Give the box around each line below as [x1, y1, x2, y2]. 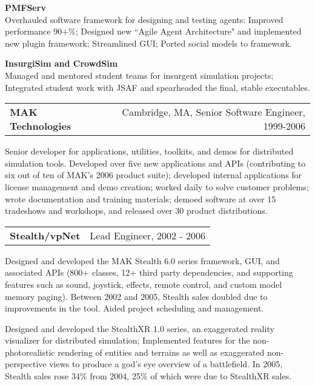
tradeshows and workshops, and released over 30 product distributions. [5, 204, 268, 217]
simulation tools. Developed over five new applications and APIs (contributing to [5, 156, 306, 169]
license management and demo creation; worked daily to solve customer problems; [5, 180, 309, 193]
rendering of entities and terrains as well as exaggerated [58, 345, 265, 358]
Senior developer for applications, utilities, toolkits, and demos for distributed [5, 145, 294, 158]
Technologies [10, 119, 71, 133]
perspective [5, 358, 47, 370]
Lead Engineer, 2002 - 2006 [90, 228, 206, 242]
